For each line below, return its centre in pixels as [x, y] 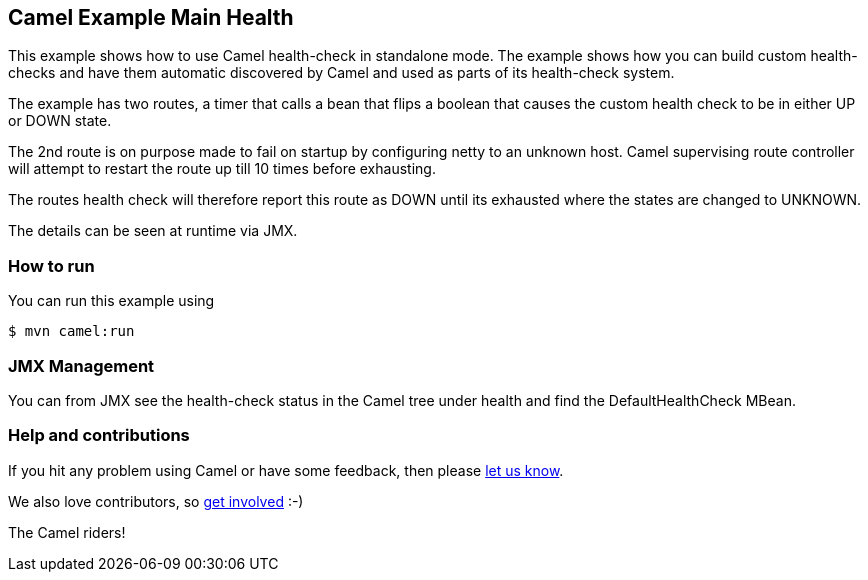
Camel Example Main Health [151, 17]
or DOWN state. [60, 121]
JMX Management [81, 365]
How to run [51, 265]
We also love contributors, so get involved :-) [156, 501]
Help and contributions [99, 435]
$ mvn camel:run [71, 331]
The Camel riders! [67, 532]
